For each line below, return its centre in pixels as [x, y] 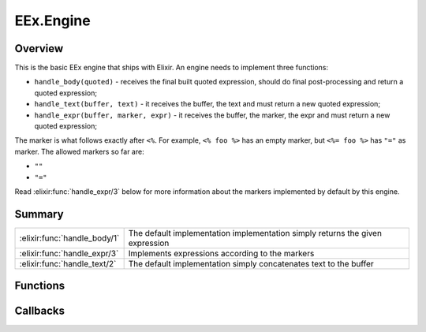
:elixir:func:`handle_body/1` [69, 238]
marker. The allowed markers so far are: [80, 151]
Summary [39, 214]
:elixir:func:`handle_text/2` [68, 263]
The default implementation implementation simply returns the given [255, 233]
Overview [39, 48]
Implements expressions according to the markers [221, 253]
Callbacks [40, 311]
